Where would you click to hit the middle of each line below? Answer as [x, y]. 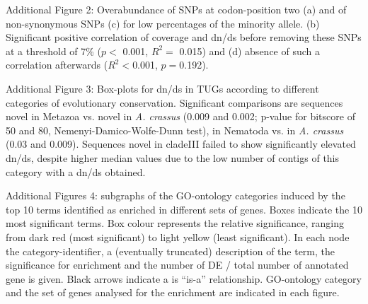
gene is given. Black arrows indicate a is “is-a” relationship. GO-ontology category [184, 278]
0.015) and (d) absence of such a [249, 51]
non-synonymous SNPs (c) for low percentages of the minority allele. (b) [163, 23]
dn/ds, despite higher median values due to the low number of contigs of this [173, 157]
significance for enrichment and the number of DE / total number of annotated [177, 265]
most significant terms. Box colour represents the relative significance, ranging [175, 223]
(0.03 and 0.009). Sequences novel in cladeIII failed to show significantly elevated [181, 144]
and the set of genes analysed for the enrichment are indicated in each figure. [173, 292]
